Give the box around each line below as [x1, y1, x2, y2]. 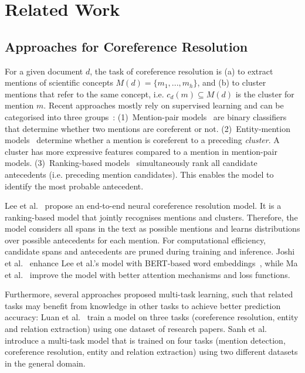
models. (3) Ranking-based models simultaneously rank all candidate [5, 157, 257, 169]
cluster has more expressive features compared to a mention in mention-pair [5, 145, 277, 157]
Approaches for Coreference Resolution [5, 37, 248, 55]
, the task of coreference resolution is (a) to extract [90, 65, 273, 77]
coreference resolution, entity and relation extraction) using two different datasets [5, 345, 298, 358]
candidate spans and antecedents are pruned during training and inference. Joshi [5, 245, 295, 257]
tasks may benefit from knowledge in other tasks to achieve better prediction [5, 299, 281, 311]
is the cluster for [235, 87, 294, 100]
